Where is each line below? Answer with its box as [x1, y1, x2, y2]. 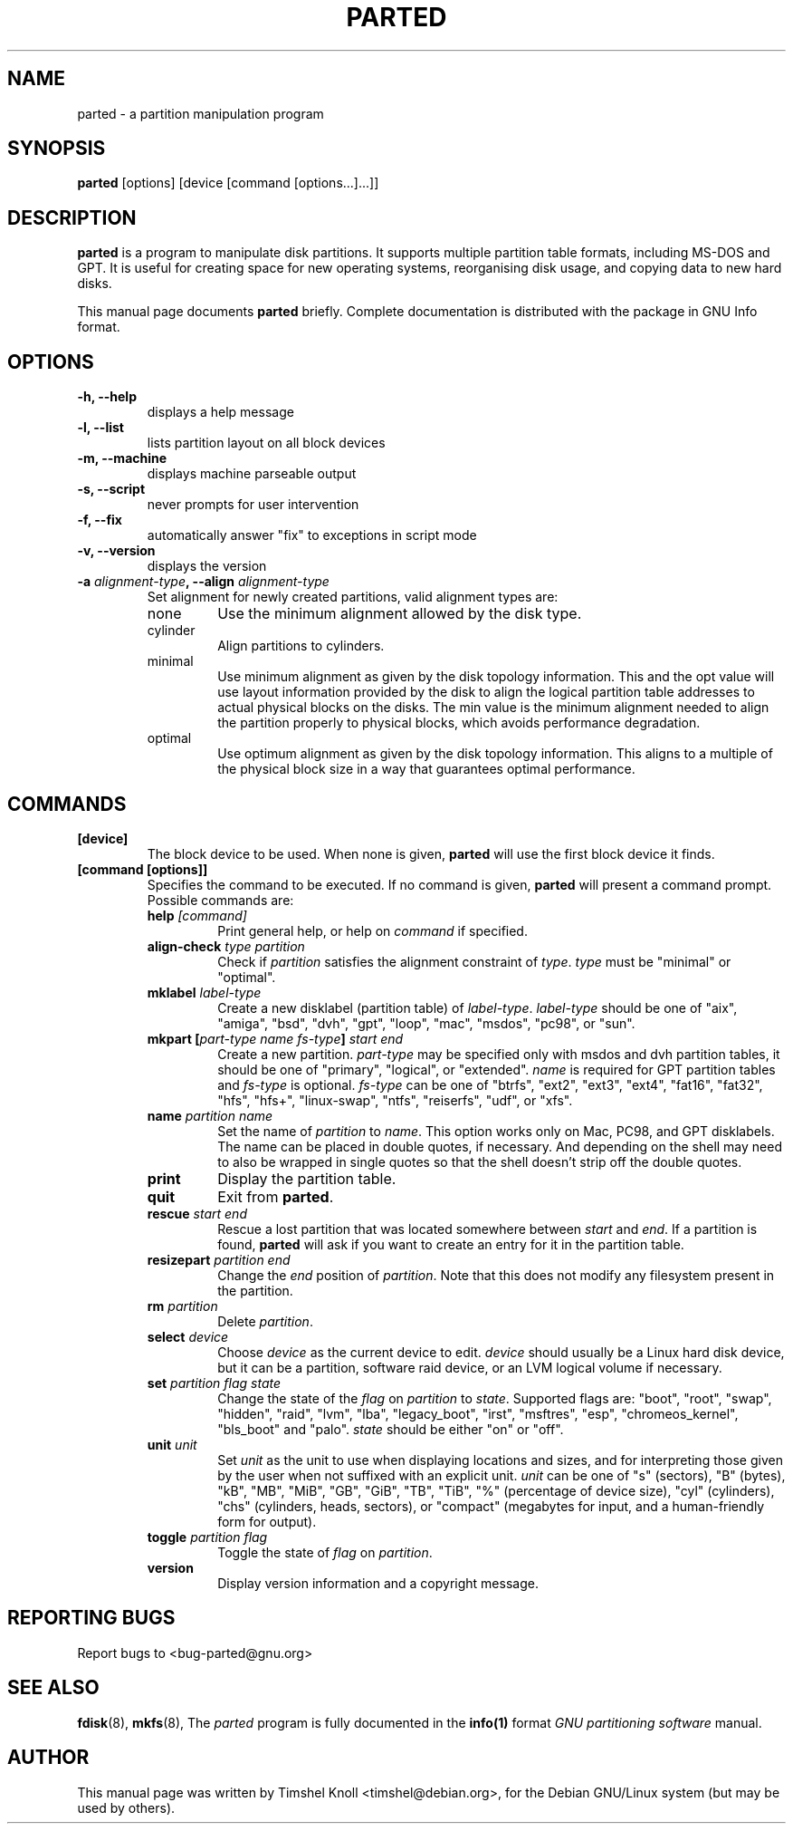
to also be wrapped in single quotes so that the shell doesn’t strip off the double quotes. [217, 1153, 742, 1170]
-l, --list [77, 419, 124, 436]
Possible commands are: [147, 891, 294, 908]
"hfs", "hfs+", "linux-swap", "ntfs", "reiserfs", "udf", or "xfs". [217, 1092, 573, 1108]
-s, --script [77, 481, 146, 497]
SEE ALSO [7, 1676, 100, 1700]
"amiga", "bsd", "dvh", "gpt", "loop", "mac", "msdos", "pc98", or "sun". [217, 1015, 635, 1031]
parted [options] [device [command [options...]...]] [77, 175, 379, 191]
